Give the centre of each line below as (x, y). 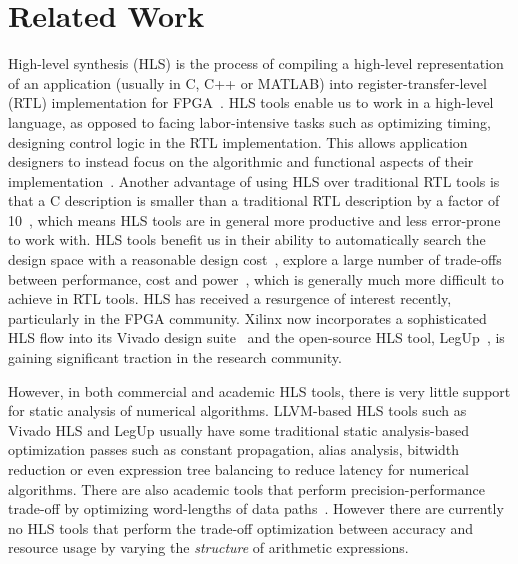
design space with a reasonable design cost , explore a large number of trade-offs (255, 259)
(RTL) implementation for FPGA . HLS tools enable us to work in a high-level (251, 102)
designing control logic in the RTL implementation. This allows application (238, 141)
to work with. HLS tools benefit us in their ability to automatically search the (247, 239)
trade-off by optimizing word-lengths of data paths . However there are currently (256, 508)
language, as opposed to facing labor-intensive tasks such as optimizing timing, (249, 121)
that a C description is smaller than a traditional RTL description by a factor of (254, 200)
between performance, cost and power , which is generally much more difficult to (256, 278)
